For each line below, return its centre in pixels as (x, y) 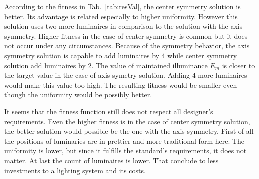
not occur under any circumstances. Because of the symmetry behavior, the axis (127, 46)
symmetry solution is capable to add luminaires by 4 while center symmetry (121, 55)
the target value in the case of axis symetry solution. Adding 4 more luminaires (126, 75)
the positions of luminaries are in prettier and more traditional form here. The (124, 141)
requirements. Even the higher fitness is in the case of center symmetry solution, (127, 121)
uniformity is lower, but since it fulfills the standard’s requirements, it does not (125, 151)
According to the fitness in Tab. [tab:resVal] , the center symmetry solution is (122, 6)
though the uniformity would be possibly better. (78, 95)
